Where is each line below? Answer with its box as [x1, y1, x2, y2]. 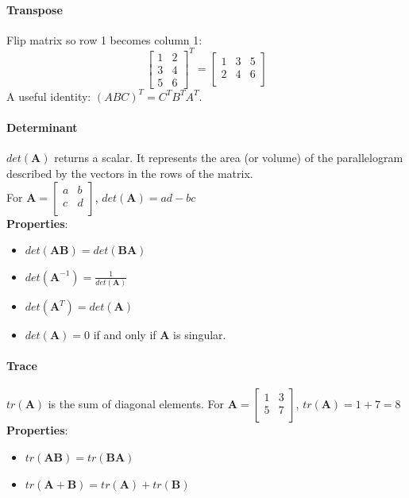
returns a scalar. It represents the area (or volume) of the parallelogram [54, 149, 403, 166]
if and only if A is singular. [93, 326, 226, 343]
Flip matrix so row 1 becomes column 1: [6, 31, 203, 48]
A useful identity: [6, 87, 91, 104]
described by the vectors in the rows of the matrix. [6, 164, 253, 181]
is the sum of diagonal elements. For [48, 396, 225, 412]
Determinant [6, 119, 78, 136]
